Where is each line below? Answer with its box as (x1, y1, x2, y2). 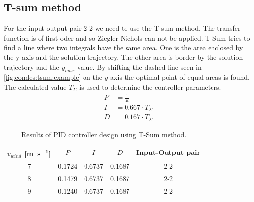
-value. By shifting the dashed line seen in (75, 61, 202, 72)
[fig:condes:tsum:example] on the (4, 72, 102, 82)
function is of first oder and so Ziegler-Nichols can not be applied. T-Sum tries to (4, 32, 250, 43)
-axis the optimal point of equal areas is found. (108, 72, 250, 82)
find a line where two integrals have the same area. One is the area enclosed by (4, 42, 243, 52)
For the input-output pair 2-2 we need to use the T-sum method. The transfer (4, 23, 241, 33)
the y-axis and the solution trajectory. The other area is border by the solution (4, 51, 243, 62)
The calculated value (4, 81, 67, 92)
